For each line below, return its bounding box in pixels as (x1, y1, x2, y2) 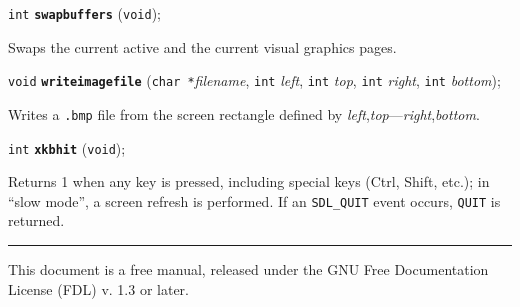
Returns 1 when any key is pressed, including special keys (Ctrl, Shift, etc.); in (8, 171, 490, 192)
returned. (8, 210, 65, 231)
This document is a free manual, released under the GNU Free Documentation (8, 259, 489, 280)
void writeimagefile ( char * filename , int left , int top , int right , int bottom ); (8, 70, 501, 91)
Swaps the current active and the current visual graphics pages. (8, 36, 397, 57)
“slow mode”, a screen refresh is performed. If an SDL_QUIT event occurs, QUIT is (8, 190, 501, 211)
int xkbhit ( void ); (8, 137, 126, 158)
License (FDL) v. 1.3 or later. (8, 278, 189, 299)
